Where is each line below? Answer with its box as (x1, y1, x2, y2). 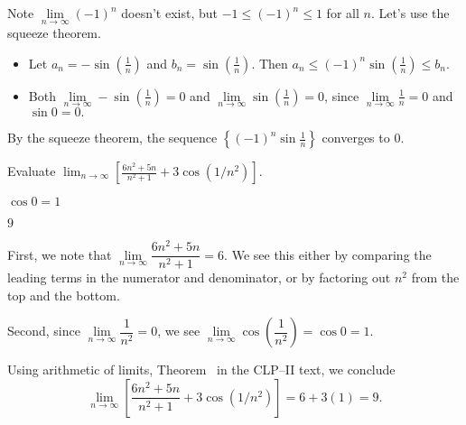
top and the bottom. (7, 285, 120, 304)
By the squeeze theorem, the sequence (7, 128, 218, 147)
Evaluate (7, 162, 56, 180)
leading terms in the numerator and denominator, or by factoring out (7, 268, 391, 287)
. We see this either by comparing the (224, 245, 432, 263)
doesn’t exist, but (121, 4, 219, 22)
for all (326, 4, 359, 22)
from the (411, 268, 460, 287)
